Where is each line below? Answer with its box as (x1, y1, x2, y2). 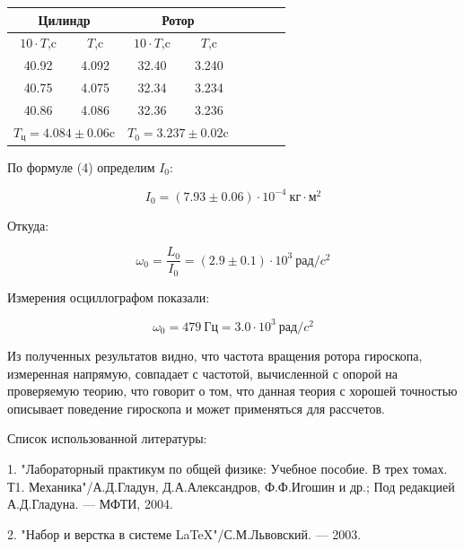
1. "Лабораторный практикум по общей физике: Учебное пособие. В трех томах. (7, 458, 448, 477)
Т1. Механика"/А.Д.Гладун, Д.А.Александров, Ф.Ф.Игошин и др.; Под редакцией (7, 476, 455, 495)
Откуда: (7, 215, 49, 234)
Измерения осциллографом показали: (7, 287, 210, 306)
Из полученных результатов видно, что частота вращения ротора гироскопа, (7, 345, 423, 364)
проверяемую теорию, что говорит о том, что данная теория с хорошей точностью (7, 381, 458, 400)
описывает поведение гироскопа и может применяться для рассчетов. (7, 398, 385, 417)
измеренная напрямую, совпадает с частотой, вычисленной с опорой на (7, 363, 398, 382)
